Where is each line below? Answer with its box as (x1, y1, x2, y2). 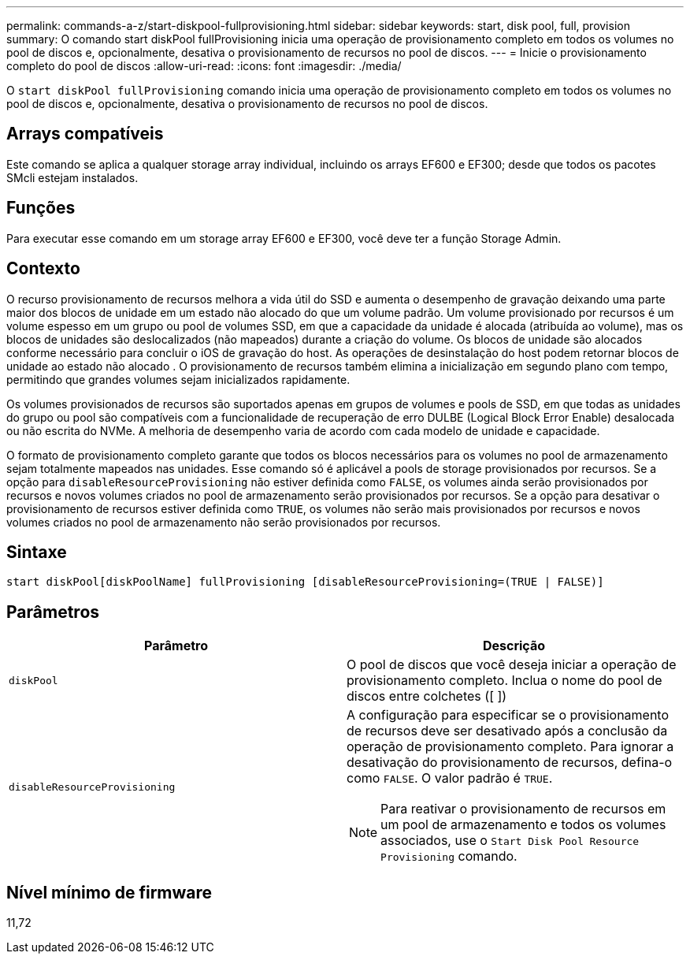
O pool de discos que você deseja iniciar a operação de (347, 657, 677, 673)
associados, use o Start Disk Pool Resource (380, 832, 640, 849)
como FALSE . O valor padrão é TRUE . (347, 770, 553, 787)
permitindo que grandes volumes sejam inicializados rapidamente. (6, 372, 351, 386)
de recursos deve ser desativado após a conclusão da (347, 723, 668, 739)
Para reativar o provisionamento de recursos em (380, 801, 666, 817)
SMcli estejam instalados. (6, 170, 139, 184)
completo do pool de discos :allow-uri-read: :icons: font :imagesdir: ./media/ (6, 59, 402, 73)
